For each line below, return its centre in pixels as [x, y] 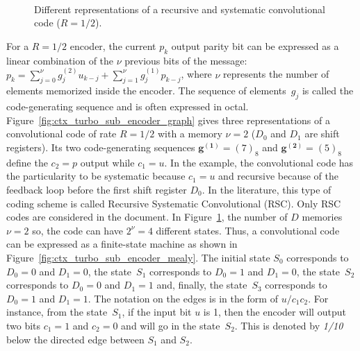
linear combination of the [60, 60]
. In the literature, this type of [267, 189]
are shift [322, 134]
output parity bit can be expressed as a [255, 45]
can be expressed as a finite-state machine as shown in [122, 244]
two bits [24, 325]
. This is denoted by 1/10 [289, 325]
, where [196, 74]
